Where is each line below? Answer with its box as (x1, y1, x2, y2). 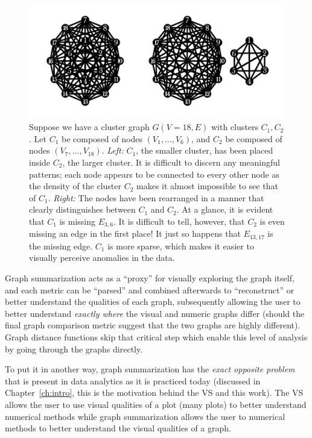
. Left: (101, 144, 124, 157)
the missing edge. (29, 239, 93, 252)
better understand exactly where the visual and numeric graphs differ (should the (5, 307, 305, 319)
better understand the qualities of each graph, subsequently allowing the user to (5, 295, 301, 308)
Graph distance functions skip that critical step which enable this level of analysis (5, 330, 308, 343)
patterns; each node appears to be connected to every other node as (29, 167, 279, 180)
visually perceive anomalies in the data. (29, 251, 175, 264)
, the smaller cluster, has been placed (136, 144, 273, 157)
